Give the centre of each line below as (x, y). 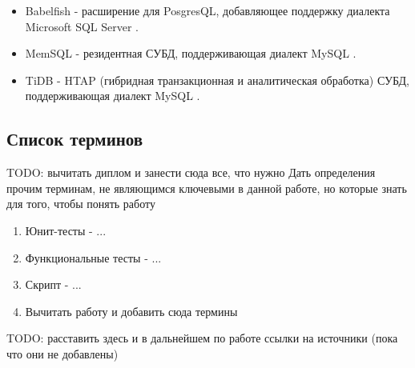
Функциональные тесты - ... (93, 257)
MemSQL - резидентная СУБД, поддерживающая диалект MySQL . (191, 53)
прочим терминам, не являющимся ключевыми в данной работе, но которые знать (207, 188)
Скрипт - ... (53, 284)
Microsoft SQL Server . (82, 26)
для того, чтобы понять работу (81, 204)
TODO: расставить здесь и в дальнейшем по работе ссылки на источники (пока (202, 338)
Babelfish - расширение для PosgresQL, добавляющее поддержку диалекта (207, 10)
